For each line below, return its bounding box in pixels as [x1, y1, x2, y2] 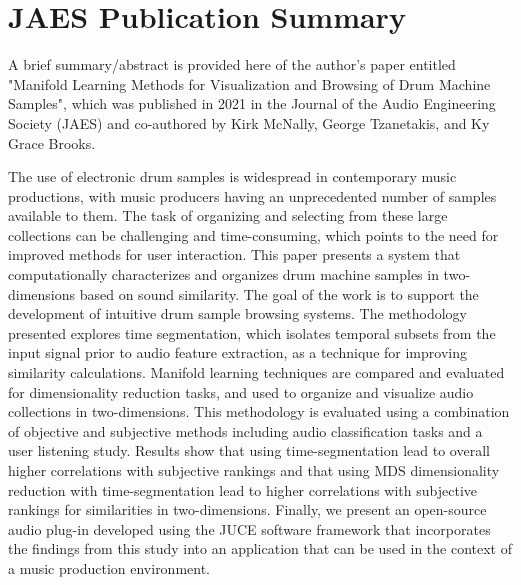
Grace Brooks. [8, 132, 96, 153]
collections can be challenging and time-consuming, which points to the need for [8, 224, 499, 245]
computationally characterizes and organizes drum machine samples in [8, 264, 439, 285]
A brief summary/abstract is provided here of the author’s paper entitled [8, 54, 456, 75]
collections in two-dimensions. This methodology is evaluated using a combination [8, 401, 510, 422]
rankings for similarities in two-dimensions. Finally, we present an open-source [8, 499, 487, 520]
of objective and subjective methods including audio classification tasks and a [8, 420, 483, 441]
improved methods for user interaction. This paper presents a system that [8, 244, 461, 265]
